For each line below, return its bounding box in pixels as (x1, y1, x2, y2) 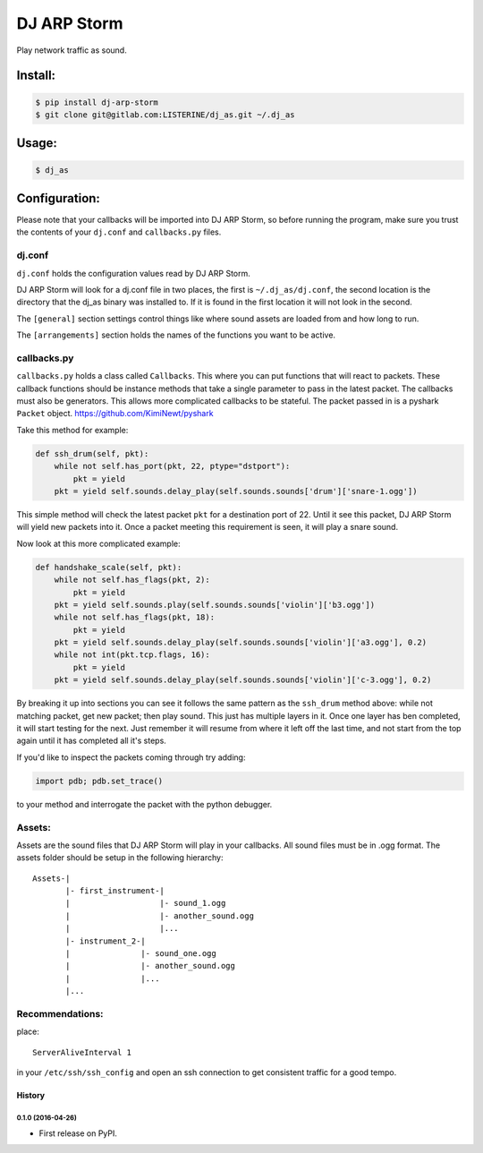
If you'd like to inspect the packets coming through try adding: (16, 752, 246, 763)
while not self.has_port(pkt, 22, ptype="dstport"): (54, 461, 291, 472)
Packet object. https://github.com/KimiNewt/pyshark (16, 408, 214, 419)
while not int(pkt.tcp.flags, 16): (54, 650, 210, 660)
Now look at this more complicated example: (16, 538, 181, 549)
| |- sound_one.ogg (65, 949, 216, 959)
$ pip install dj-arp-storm (35, 97, 158, 107)
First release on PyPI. (38, 1128, 118, 1139)
